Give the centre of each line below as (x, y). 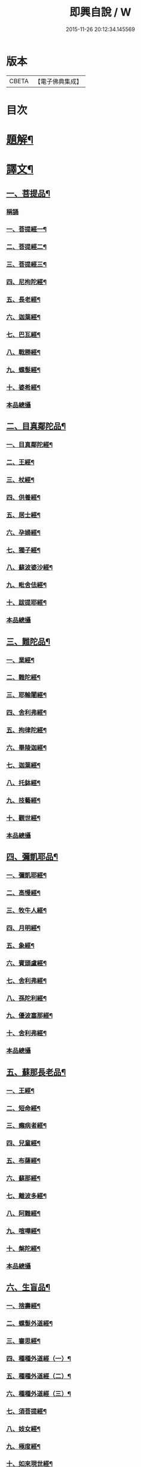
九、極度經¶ (23, 1446)
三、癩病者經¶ (26, 1126)
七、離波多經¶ (26, 1196)
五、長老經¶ (23, 300)
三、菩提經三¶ (26, 265)
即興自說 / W (100, 12)
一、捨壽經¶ (23, 1306)
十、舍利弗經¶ (26, 1033)
